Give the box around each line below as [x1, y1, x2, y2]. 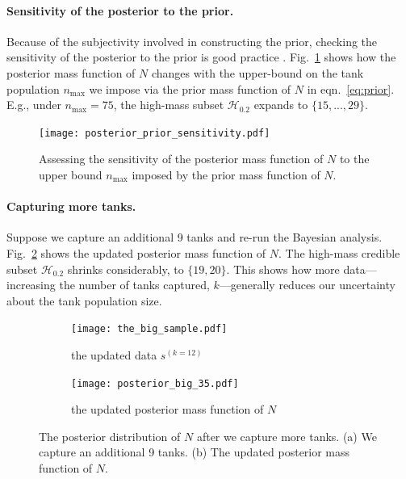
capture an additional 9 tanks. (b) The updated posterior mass [39, 443, 350, 460]
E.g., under [6, 96, 61, 113]
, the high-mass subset [113, 96, 224, 113]
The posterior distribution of [39, 427, 181, 444]
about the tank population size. [6, 292, 162, 309]
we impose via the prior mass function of [89, 80, 291, 97]
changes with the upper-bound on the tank [151, 64, 364, 81]
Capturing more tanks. [6, 198, 136, 215]
